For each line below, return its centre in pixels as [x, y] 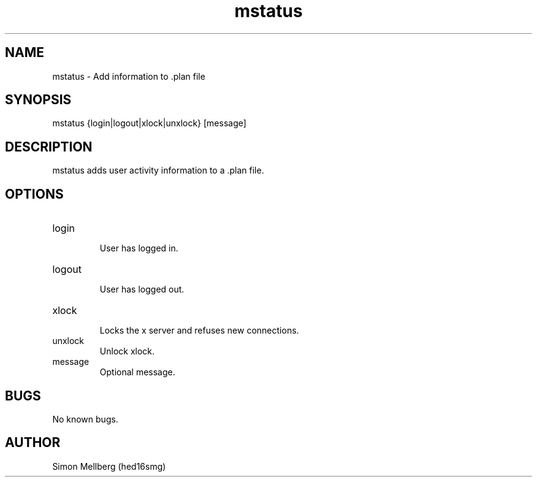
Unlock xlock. [127, 351]
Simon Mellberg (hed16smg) [109, 466]
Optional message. [137, 372]
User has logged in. [139, 248]
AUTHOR [33, 443]
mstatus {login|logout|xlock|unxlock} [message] [149, 123]
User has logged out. [142, 289]
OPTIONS [34, 194]
